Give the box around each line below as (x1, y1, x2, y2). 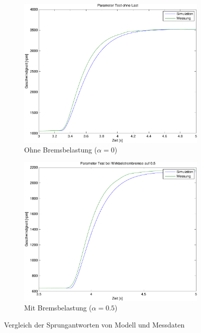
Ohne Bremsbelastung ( (24, 144, 97, 155)
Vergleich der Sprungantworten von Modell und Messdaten (4, 319, 185, 329)
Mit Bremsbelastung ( (24, 302, 92, 313)
